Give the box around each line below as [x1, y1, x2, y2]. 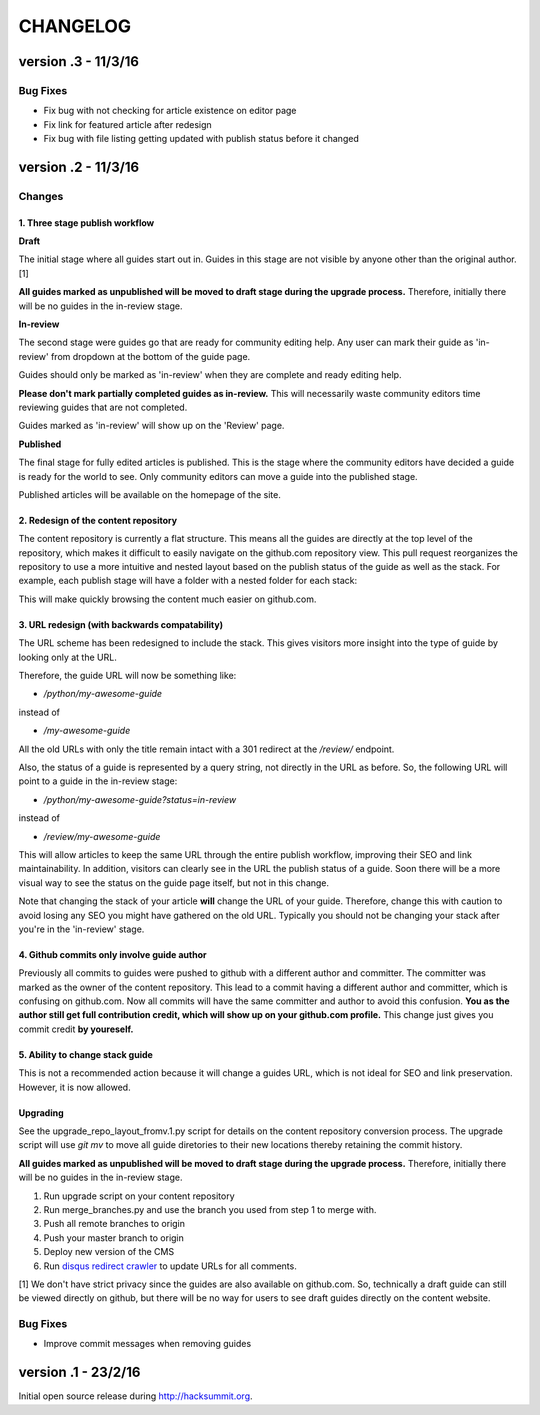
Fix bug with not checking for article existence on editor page [43, 105, 297, 117]
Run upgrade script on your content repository [43, 1190, 235, 1202]
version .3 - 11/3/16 [18, 53, 140, 70]
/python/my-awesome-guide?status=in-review [43, 793, 237, 805]
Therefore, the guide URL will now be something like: [18, 670, 237, 682]
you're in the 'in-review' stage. [18, 923, 145, 935]
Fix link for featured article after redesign [43, 118, 212, 130]
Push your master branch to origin [43, 1231, 185, 1244]
